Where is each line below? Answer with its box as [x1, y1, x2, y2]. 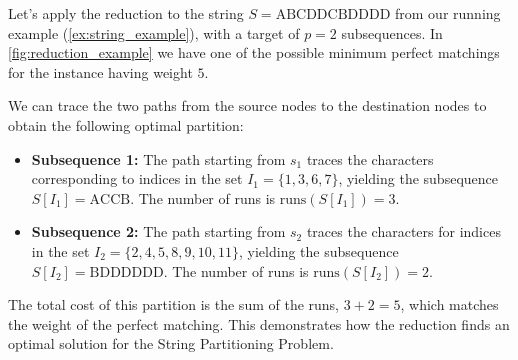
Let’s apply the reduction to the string [8, 3, 244, 23]
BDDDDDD [89, 265, 164, 280]
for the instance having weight [8, 61, 193, 82]
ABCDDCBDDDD [275, 8, 391, 22]
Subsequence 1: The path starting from [31, 148, 286, 169]
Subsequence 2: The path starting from [31, 221, 286, 242]
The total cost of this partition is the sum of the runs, [8, 294, 340, 315]
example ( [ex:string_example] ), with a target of [8, 22, 300, 43]
